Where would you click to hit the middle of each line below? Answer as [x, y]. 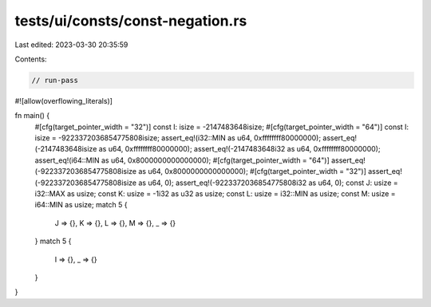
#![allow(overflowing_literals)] [64, 100]
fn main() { [32, 116]
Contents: [31, 59]
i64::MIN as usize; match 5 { [81, 205]
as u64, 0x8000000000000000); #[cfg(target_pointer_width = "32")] [253, 171]
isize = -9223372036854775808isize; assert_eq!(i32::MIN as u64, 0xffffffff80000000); [178, 138]
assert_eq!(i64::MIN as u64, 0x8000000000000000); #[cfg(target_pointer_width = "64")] [182, 160]
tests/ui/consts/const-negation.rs [131, 21]
